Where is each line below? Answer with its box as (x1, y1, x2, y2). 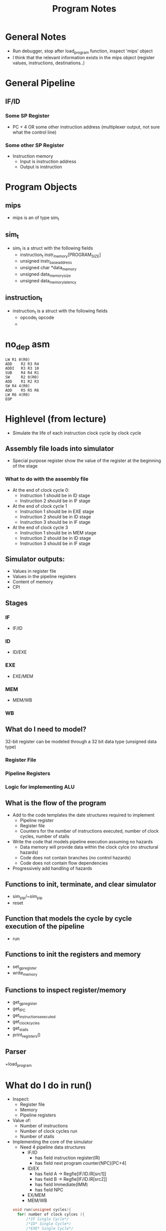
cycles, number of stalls (20, 833, 70, 839)
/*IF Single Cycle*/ (26, 1216, 69, 1222)
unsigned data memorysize (20, 271, 71, 278)
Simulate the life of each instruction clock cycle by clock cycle (12, 430, 141, 436)
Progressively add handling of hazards (12, 865, 92, 871)
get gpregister (12, 999, 38, 1006)
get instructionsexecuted (12, 1012, 56, 1020)
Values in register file (12, 568, 56, 574)
